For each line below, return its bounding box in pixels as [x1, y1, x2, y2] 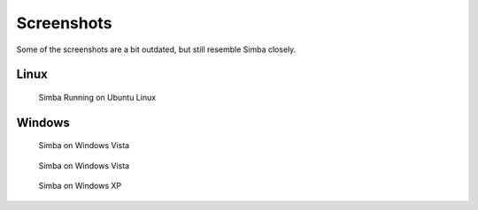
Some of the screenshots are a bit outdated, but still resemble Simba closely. [16, 44, 297, 55]
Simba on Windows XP [38, 181, 122, 191]
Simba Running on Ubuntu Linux [38, 92, 157, 102]
